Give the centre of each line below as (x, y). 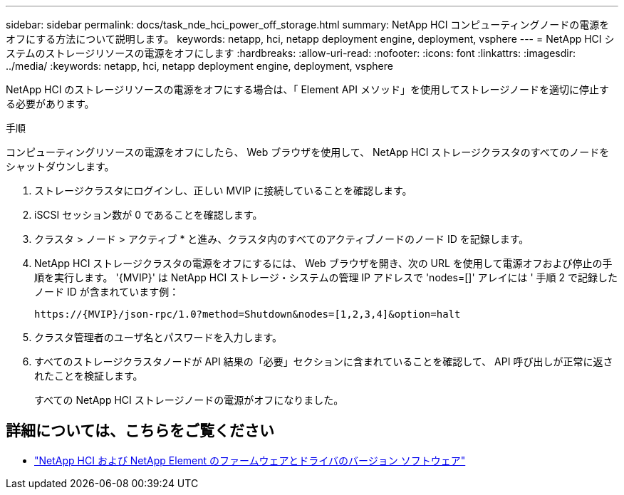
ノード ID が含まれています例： (107, 292)
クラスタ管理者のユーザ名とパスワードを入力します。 (158, 337)
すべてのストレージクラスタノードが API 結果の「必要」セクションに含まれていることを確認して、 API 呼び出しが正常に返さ (324, 361)
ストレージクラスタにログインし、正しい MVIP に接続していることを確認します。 (223, 191)
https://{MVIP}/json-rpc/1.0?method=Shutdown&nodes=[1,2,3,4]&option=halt (248, 314)
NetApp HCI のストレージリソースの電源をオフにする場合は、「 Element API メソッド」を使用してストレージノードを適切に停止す (307, 89)
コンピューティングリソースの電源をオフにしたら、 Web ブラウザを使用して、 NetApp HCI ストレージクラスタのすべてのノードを (308, 152)
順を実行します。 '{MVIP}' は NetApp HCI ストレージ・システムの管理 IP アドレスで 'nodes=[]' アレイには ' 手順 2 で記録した (326, 277)
